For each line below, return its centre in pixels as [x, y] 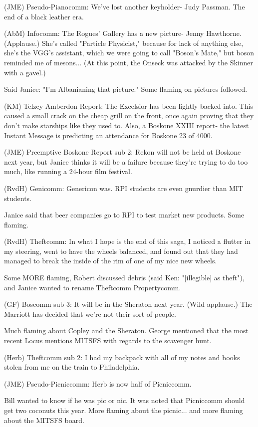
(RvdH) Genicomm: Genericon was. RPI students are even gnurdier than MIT [124, 188]
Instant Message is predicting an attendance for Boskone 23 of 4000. [108, 135]
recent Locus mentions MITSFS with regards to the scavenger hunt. [108, 340]
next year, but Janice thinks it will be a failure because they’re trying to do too [126, 161]
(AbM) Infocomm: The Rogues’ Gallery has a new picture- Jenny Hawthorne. [123, 33]
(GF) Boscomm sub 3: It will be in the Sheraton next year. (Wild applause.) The [128, 304]
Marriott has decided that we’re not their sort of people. [90, 314]
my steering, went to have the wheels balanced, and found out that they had [121, 251]
